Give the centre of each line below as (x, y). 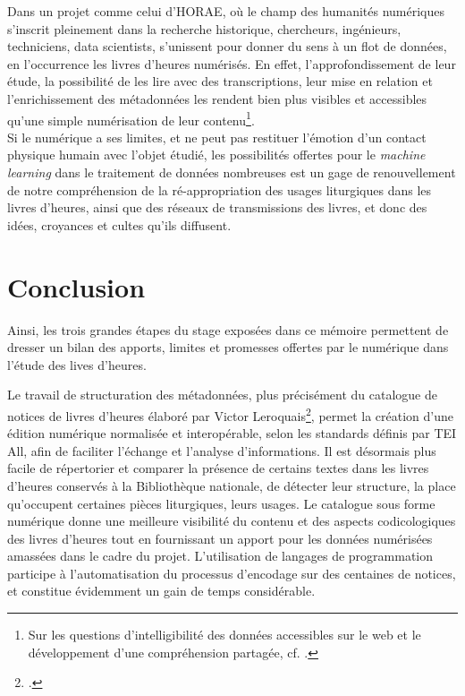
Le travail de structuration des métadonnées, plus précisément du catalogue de (222, 395)
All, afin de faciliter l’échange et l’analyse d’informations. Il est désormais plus (222, 450)
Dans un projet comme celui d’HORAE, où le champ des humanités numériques (226, 11)
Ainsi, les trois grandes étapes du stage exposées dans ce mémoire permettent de (228, 329)
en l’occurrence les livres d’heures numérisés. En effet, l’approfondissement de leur (232, 63)
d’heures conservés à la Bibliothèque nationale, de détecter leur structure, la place (232, 485)
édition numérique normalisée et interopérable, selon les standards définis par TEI (232, 433)
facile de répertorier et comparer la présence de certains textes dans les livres (218, 468)
